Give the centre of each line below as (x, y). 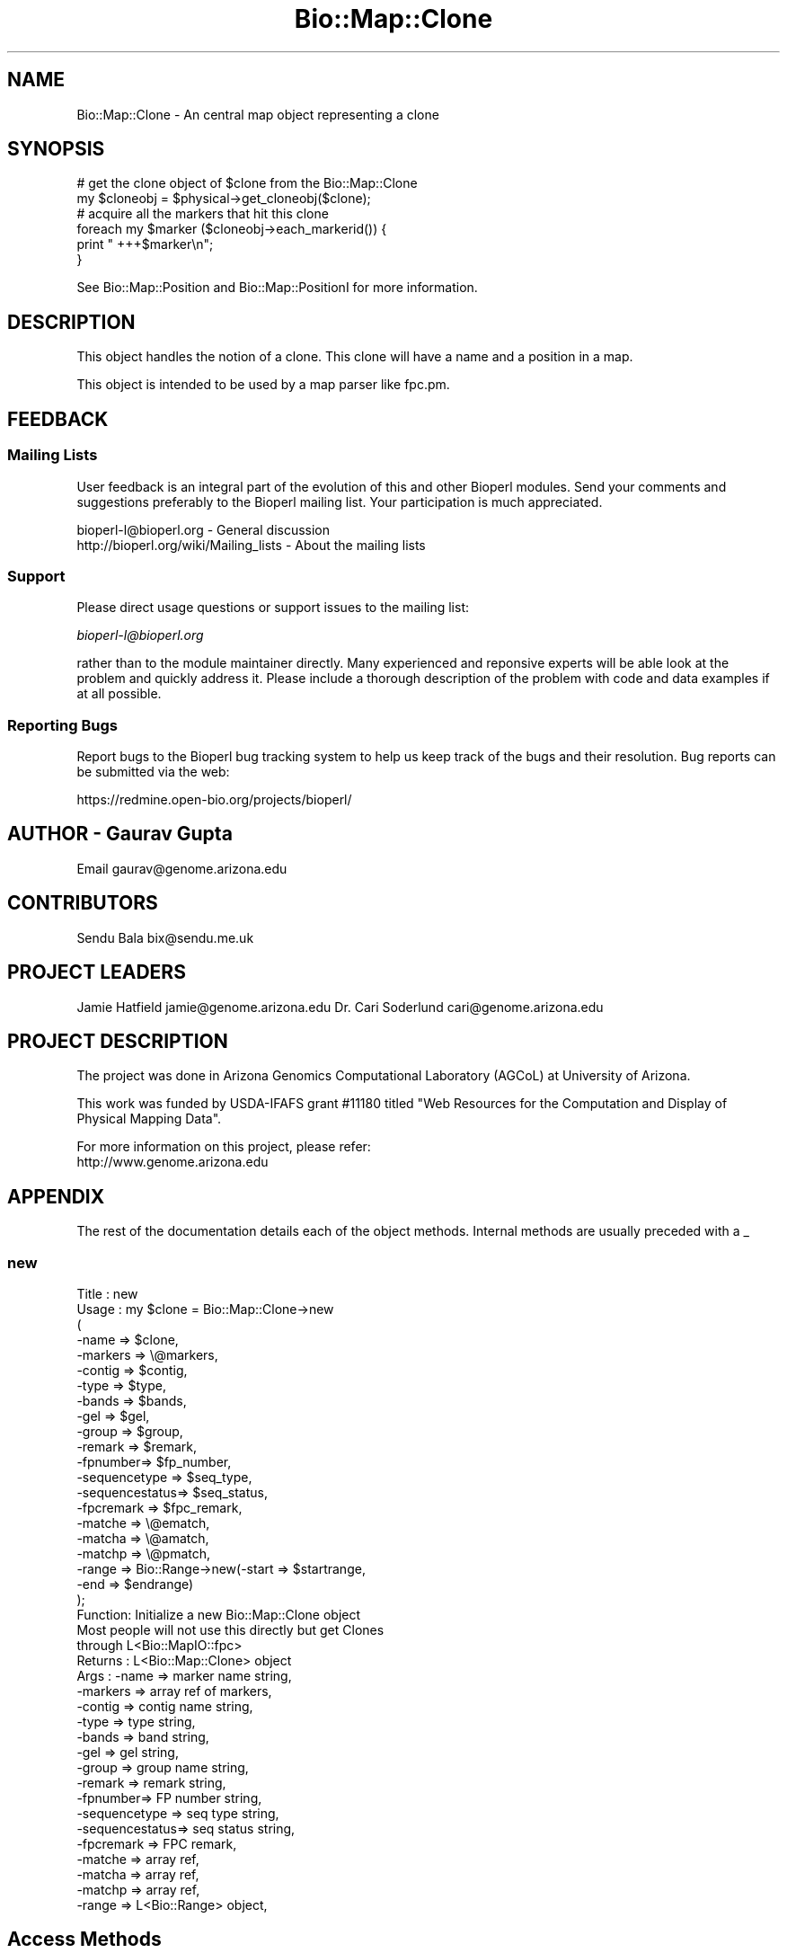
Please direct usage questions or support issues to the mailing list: (273, 608)
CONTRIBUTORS (83, 903)
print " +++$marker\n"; (145, 244)
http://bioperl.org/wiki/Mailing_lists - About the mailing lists (251, 545)
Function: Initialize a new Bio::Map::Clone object (219, 1614)
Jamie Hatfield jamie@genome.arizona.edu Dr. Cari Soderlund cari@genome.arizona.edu (340, 1007)
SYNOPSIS (56, 149)
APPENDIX (56, 1196)
